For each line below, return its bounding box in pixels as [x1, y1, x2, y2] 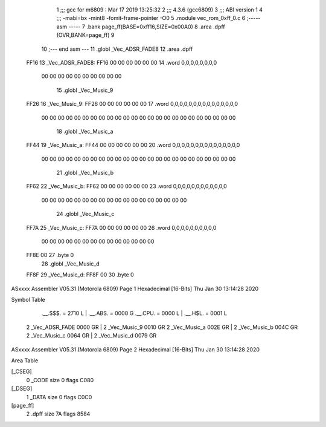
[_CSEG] [11, 368, 33, 375]
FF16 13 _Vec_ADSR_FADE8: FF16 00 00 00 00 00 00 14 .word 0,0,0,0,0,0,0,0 [26, 59, 217, 66]
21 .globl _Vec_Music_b [56, 169, 114, 177]
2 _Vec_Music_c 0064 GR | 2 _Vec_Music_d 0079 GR [26, 332, 157, 339]
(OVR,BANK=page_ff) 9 [56, 31, 115, 39]
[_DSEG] [11, 385, 33, 393]
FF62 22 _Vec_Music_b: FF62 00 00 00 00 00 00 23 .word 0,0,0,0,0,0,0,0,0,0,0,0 [26, 183, 228, 190]
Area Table [11, 357, 39, 364]
